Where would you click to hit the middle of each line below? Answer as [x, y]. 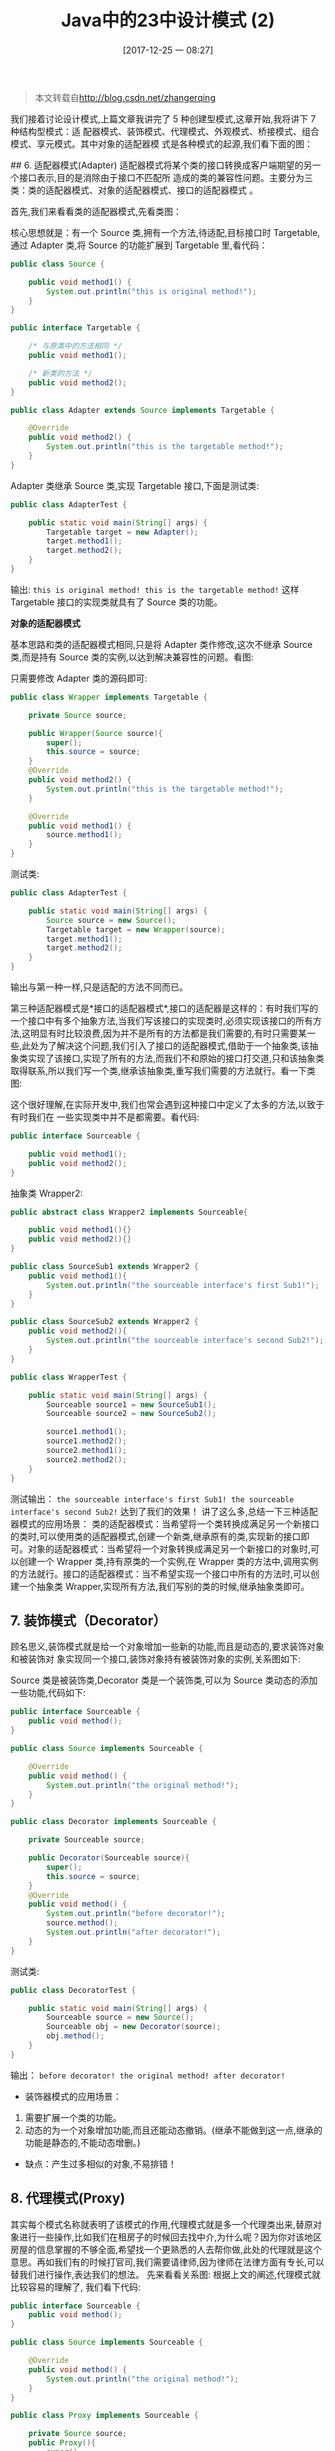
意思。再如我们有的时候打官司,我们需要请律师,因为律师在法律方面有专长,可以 [167, 2262]
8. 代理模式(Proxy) [68, 2198]
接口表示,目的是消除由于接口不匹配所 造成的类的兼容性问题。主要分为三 [165, 177]
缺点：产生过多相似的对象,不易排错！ [100, 2163]
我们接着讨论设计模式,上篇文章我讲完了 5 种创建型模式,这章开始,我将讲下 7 [163, 118]
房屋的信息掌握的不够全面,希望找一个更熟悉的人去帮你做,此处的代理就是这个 [166, 2249]
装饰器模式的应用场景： [73, 2096]
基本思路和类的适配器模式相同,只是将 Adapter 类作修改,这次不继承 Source [161, 644]
